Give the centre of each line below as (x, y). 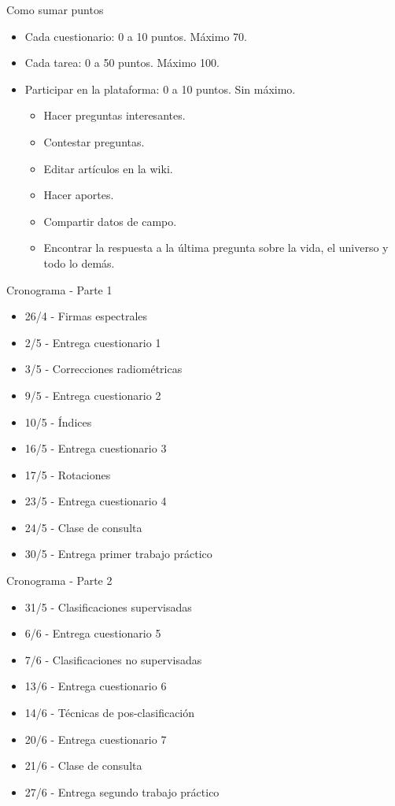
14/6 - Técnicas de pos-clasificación (110, 713)
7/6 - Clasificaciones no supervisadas (113, 659)
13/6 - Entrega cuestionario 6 (96, 686)
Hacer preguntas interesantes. (114, 115)
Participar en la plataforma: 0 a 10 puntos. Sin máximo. (160, 89)
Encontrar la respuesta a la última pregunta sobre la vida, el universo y (216, 248)
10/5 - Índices (58, 421)
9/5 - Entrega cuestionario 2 (93, 395)
